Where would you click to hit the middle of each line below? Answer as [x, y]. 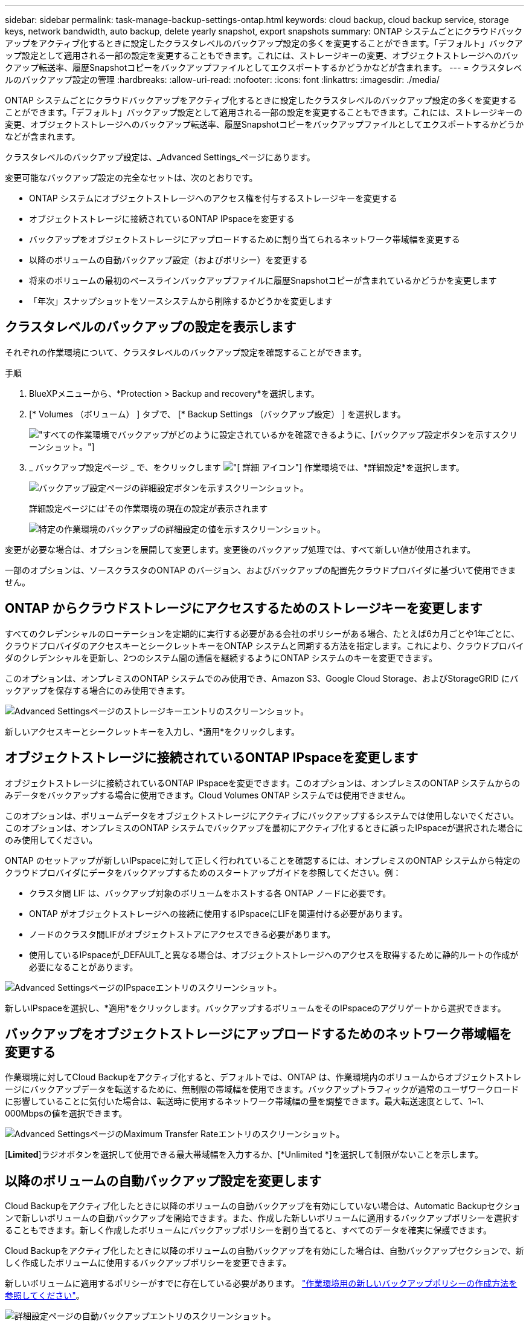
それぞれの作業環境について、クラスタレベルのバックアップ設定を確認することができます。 [186, 352]
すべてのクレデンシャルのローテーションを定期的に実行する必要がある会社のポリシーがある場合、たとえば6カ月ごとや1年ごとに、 [262, 633]
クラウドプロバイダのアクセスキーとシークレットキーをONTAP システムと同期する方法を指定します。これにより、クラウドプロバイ [264, 645]
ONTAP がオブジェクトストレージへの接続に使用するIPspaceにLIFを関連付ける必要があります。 [218, 913]
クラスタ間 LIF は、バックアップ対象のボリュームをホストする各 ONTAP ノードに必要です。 [210, 893]
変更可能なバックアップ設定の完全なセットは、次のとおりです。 [131, 178]
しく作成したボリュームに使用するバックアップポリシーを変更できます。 [148, 1263]
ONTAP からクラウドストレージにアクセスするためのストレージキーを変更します [244, 608]
